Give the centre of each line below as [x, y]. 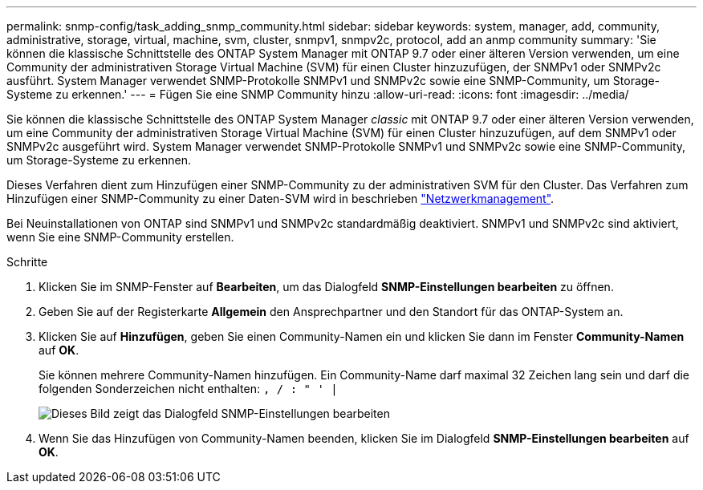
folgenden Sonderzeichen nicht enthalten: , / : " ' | [188, 389]
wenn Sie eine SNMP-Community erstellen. [120, 237]
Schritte [27, 262]
